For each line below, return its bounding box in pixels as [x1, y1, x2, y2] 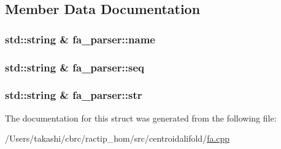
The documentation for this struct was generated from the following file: [5, 111, 277, 124]
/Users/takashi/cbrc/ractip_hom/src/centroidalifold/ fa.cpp [5, 132, 230, 145]
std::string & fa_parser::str [5, 87, 142, 103]
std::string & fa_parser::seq [5, 59, 145, 74]
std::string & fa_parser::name [5, 31, 155, 46]
